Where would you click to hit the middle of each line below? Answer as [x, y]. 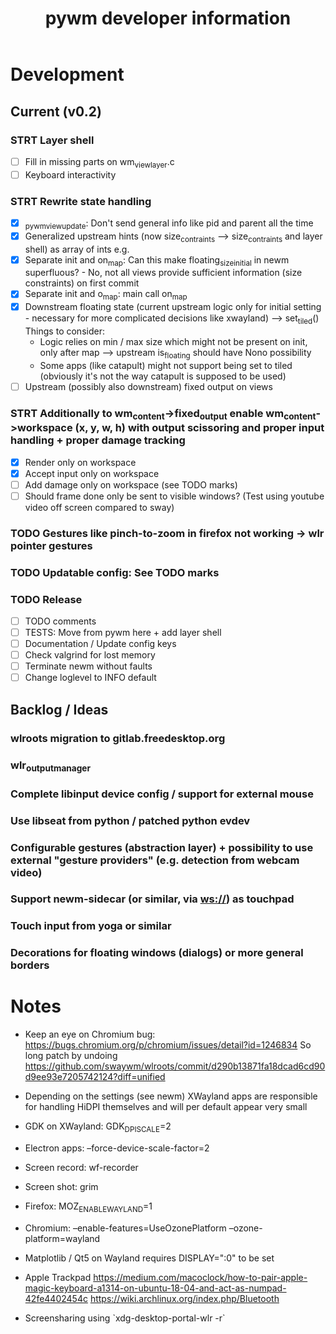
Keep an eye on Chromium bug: [90, 1034]
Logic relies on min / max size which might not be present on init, [173, 342]
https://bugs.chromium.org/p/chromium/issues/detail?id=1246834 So [168, 1045]
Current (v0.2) [56, 111]
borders [30, 965]
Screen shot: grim [61, 1187]
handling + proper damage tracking [98, 440]
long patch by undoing [71, 1056]
